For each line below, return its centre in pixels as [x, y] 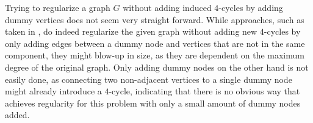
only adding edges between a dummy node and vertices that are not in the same [155, 43]
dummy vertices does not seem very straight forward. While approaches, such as [155, 19]
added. [17, 115]
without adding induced [167, 7]
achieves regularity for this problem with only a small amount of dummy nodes [153, 103]
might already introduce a [53, 91]
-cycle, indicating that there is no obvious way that [204, 91]
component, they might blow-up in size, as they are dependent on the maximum [155, 55]
